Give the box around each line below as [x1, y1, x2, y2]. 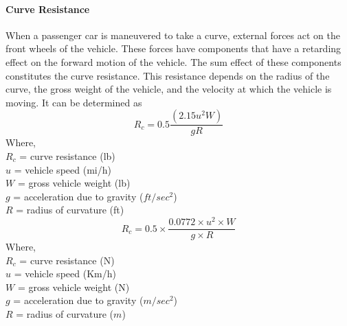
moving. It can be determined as [5, 95, 142, 109]
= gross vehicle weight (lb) [17, 176, 131, 190]
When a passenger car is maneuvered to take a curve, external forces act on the [5, 27, 340, 42]
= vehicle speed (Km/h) [14, 266, 116, 281]
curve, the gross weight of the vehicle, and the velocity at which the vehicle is [5, 82, 332, 96]
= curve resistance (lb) [19, 148, 115, 163]
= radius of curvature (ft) [16, 202, 124, 217]
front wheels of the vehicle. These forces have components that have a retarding [5, 41, 342, 56]
